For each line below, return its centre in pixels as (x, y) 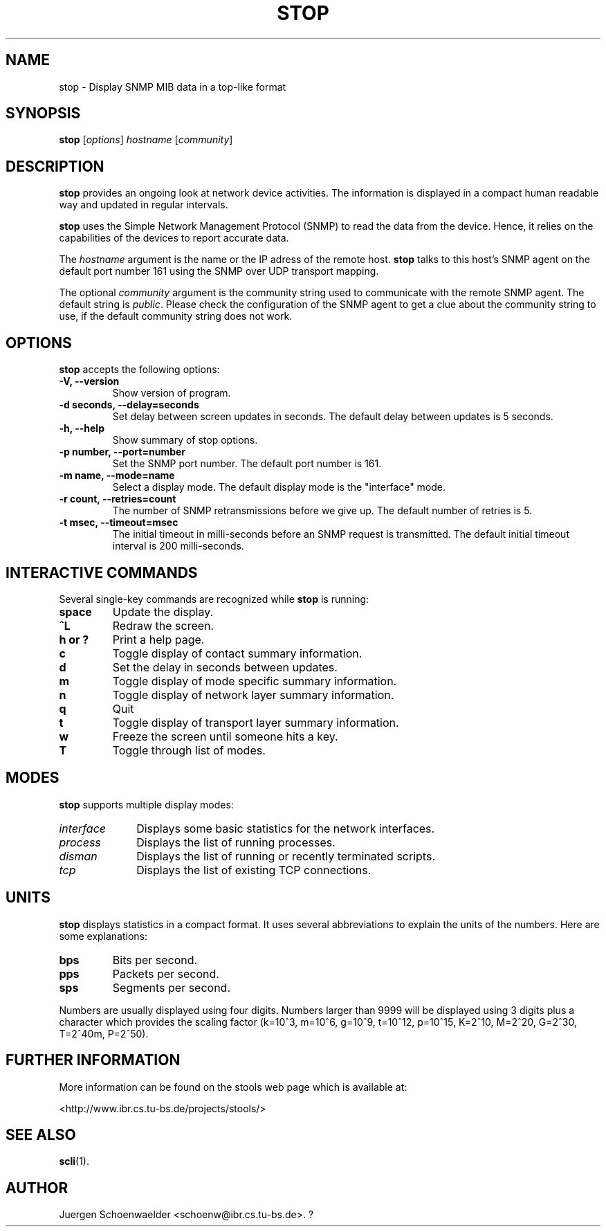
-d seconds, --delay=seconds (129, 405)
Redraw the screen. (163, 625)
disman (78, 856)
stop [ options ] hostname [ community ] (146, 140)
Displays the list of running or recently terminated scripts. (286, 856)
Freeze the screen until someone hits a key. (225, 736)
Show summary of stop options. (185, 440)
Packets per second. (166, 973)
